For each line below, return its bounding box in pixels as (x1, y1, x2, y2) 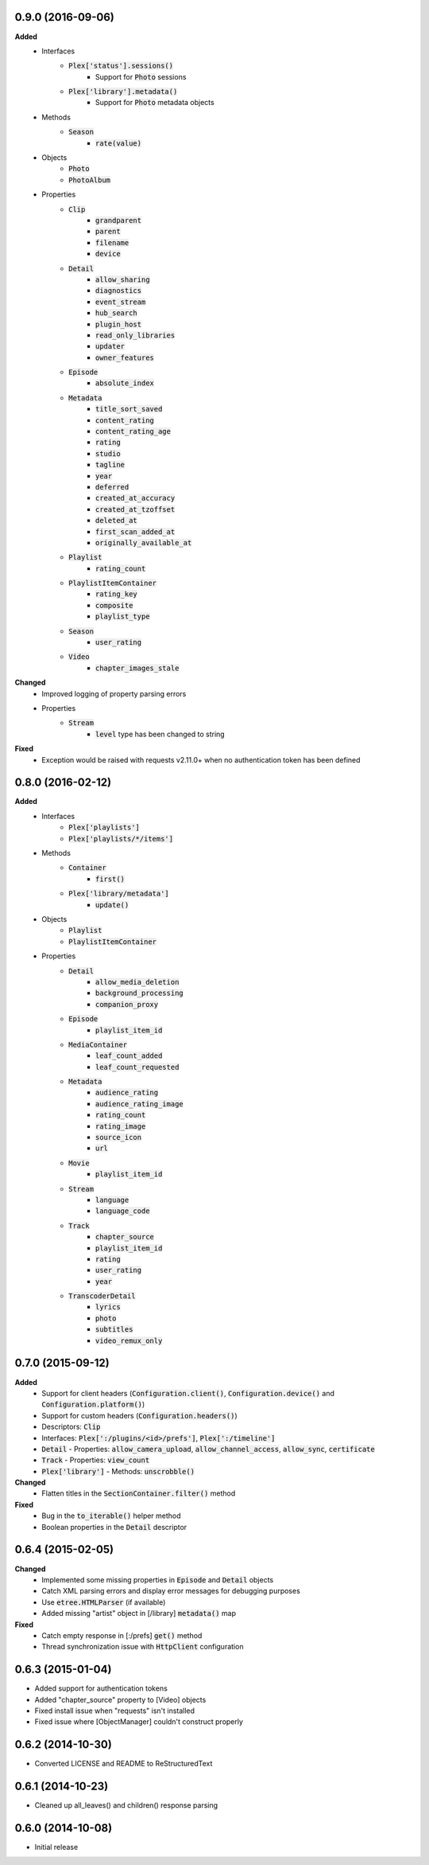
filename (95, 238, 129, 247)
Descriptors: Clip (41, 1422, 101, 1432)
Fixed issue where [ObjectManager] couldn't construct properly (34, 1717, 244, 1726)
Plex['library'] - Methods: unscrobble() (41, 1466, 195, 1476)
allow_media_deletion (95, 977, 180, 986)
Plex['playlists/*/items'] (68, 834, 174, 843)
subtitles (95, 1325, 133, 1334)
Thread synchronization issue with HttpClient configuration (41, 1642, 244, 1652)
